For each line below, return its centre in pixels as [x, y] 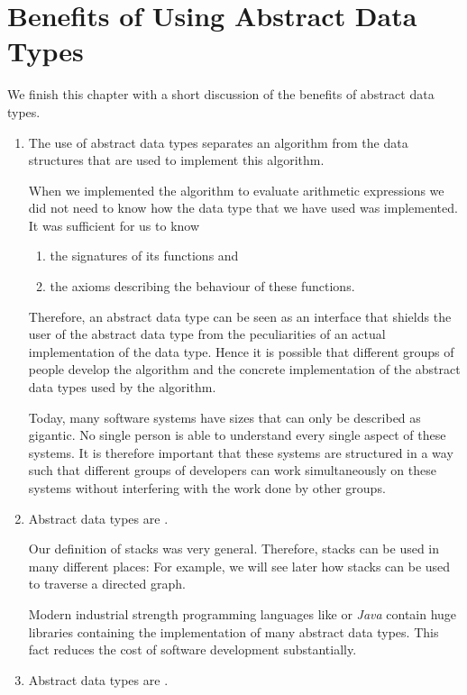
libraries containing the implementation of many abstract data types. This [233, 631]
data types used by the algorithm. [122, 387]
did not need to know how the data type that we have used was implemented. [243, 208]
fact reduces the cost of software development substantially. [192, 649]
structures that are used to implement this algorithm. [176, 160]
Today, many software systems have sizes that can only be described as [224, 417]
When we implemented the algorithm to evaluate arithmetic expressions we [236, 190]
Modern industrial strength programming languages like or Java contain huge [243, 613]
